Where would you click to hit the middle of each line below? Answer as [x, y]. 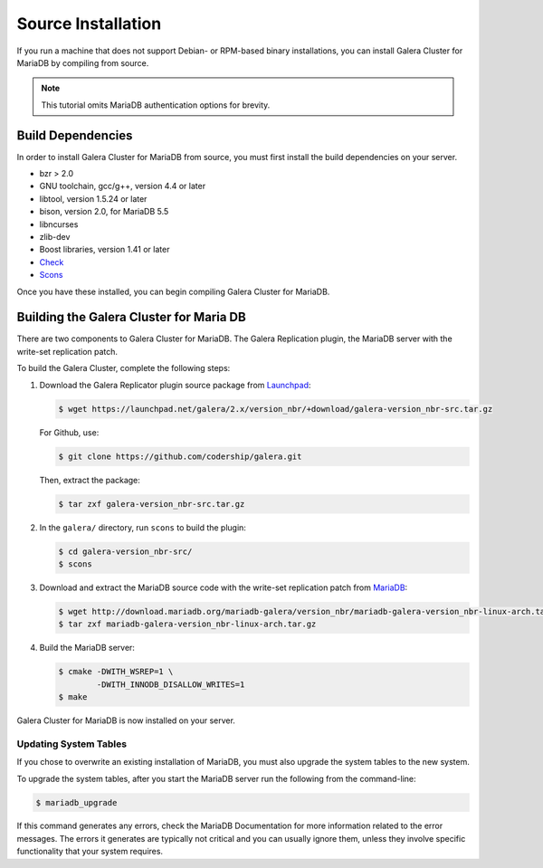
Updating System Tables [71, 744]
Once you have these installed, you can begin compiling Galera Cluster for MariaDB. [173, 291]
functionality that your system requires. [90, 852]
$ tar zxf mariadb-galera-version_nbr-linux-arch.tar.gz [187, 624]
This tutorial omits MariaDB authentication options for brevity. [156, 105]
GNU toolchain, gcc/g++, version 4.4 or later [123, 186]
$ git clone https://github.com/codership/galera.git [180, 456]
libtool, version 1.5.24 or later [93, 198]
